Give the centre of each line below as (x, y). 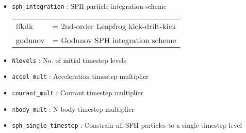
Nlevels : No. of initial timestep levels (69, 60)
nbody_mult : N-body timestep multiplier (73, 109)
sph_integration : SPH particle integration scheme (89, 6)
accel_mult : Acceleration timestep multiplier (80, 76)
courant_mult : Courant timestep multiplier (78, 92)
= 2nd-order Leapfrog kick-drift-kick (114, 26)
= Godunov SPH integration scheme (114, 40)
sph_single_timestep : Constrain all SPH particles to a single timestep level (127, 125)
